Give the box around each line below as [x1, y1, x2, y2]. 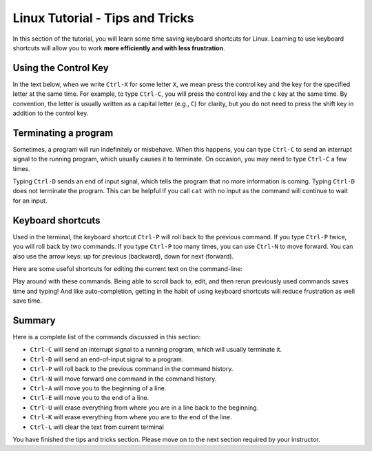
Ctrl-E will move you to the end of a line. [30, 394, 149, 402]
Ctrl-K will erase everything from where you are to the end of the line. [30, 413, 232, 421]
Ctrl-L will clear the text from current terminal [30, 423, 165, 431]
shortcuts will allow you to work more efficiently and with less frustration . [12, 43, 225, 52]
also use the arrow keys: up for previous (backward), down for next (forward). [12, 252, 234, 260]
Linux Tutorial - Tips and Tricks [12, 10, 194, 26]
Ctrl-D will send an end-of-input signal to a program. [30, 355, 184, 363]
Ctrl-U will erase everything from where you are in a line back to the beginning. [30, 403, 259, 412]
